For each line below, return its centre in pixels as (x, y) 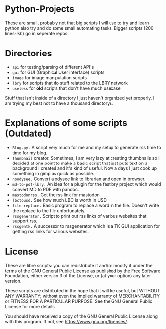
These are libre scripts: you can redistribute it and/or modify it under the (79, 265)
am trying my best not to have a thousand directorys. (59, 103)
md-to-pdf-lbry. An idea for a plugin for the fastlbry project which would (86, 184)
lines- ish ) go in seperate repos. (37, 33)
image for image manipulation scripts (50, 77)
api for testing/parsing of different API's (53, 67)
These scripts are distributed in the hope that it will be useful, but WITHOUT (83, 290)
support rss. (25, 221)
